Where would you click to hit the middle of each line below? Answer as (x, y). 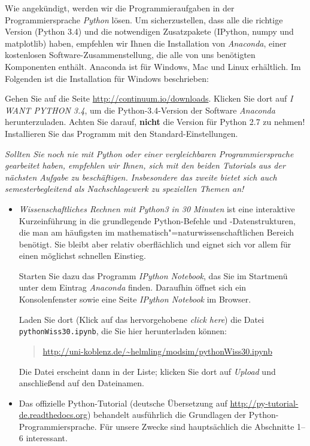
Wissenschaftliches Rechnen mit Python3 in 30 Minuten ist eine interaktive (157, 208)
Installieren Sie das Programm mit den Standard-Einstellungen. (121, 133)
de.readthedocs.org (53, 415)
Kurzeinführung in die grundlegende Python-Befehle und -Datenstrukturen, (157, 220)
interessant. (47, 438)
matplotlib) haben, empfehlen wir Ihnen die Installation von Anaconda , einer (146, 43)
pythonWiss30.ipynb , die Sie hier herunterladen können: (123, 331)
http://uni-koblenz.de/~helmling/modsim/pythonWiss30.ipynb (157, 351)
